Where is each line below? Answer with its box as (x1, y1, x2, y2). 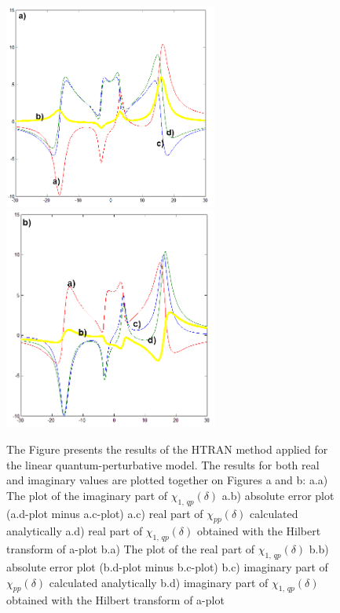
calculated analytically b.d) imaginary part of (49, 574, 269, 590)
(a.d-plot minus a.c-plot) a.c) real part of (6, 505, 203, 521)
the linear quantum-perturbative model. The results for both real (6, 456, 320, 473)
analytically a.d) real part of (6, 523, 143, 539)
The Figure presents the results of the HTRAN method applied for (6, 440, 328, 457)
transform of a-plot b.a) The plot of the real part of (6, 541, 255, 557)
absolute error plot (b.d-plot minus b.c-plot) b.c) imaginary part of (6, 558, 328, 575)
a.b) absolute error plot (221, 487, 335, 503)
